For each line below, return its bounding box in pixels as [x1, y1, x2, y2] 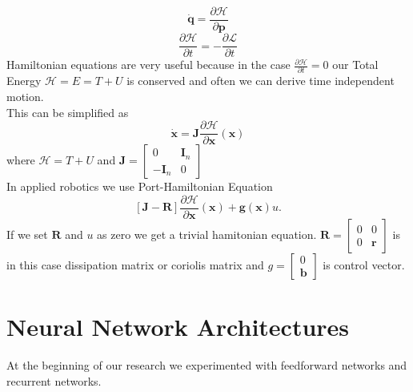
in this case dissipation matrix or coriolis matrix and [6, 256, 264, 273]
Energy [6, 72, 42, 89]
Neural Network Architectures [6, 310, 350, 343]
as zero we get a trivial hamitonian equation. [97, 225, 317, 242]
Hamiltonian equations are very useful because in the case [6, 56, 291, 73]
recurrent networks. [6, 372, 102, 389]
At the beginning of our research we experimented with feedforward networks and [6, 357, 407, 374]
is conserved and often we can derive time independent [126, 72, 395, 89]
